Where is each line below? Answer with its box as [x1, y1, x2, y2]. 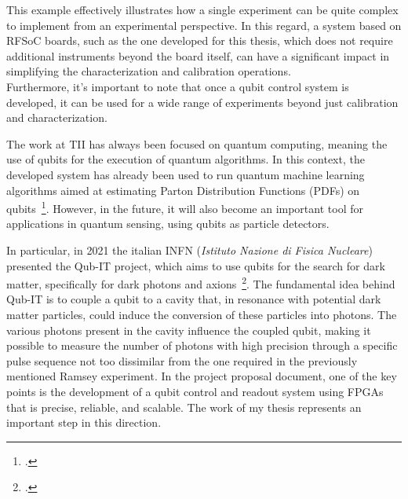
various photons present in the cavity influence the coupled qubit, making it [6, 321, 371, 338]
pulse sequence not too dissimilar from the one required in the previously [6, 352, 358, 369]
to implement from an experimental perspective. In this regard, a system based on [6, 17, 402, 33]
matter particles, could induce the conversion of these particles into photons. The [6, 306, 397, 322]
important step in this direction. [6, 414, 162, 431]
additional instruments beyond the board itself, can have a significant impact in [6, 47, 390, 64]
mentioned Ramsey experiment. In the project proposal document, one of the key [6, 368, 397, 384]
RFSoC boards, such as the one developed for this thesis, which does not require [6, 32, 393, 49]
